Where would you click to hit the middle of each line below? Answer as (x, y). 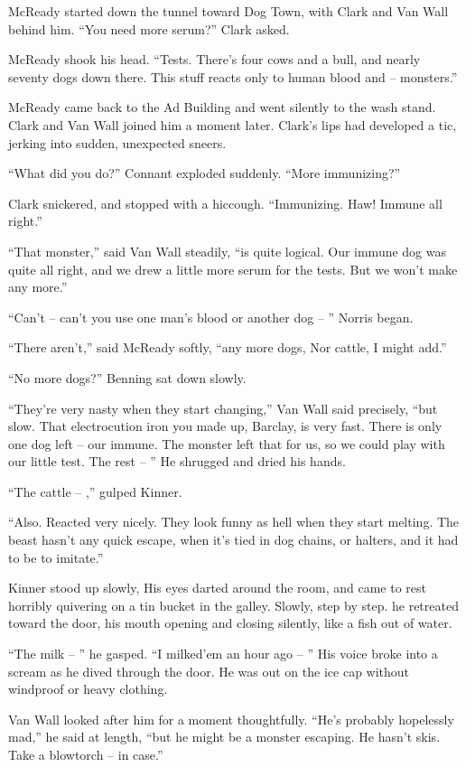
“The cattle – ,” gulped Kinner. (95, 491)
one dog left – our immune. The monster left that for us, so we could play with (227, 443)
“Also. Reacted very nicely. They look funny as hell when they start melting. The (234, 522)
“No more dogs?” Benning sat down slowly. (127, 377)
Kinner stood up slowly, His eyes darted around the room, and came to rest (217, 588)
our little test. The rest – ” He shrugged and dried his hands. (177, 461)
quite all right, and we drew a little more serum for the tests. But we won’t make (233, 269)
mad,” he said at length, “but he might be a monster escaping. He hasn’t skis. (224, 737)
